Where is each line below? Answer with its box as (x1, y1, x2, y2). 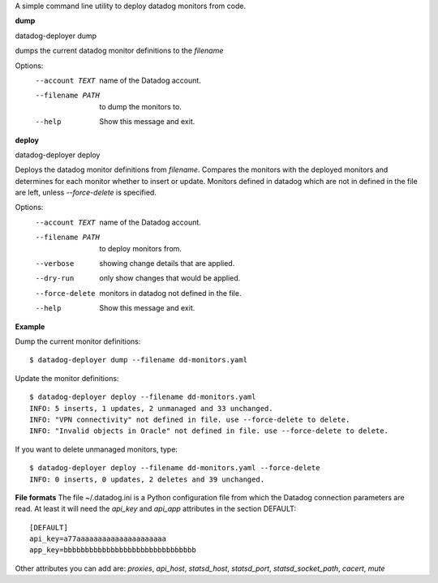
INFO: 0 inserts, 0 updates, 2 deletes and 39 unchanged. (29, 474, 265, 484)
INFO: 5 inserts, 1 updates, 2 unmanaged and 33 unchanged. (29, 404, 273, 413)
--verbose (35, 259, 75, 268)
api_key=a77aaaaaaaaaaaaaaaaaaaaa (29, 534, 166, 543)
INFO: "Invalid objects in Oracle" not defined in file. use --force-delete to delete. (29, 427, 389, 435)
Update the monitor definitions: (15, 373, 119, 383)
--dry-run (35, 274, 75, 283)
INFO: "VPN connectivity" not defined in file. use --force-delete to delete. (29, 414, 350, 424)
